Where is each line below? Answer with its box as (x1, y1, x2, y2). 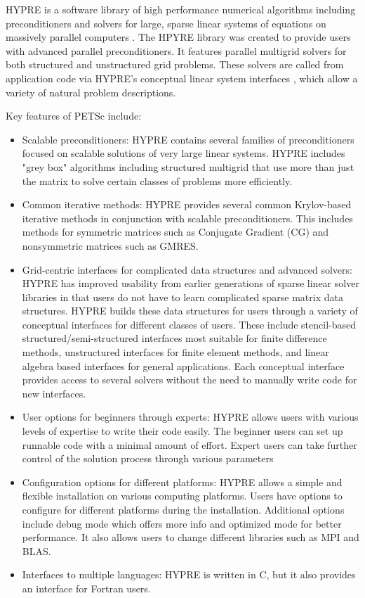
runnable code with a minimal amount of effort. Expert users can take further (22, 437, 357, 452)
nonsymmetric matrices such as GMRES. (22, 238, 199, 253)
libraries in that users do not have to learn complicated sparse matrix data (22, 289, 343, 304)
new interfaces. (22, 386, 86, 400)
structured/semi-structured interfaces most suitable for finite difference (22, 331, 327, 345)
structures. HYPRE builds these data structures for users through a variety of (22, 303, 358, 318)
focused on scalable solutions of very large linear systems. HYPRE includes (22, 146, 345, 160)
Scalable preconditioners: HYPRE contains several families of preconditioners (22, 132, 354, 146)
